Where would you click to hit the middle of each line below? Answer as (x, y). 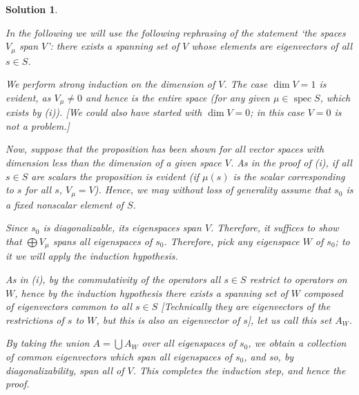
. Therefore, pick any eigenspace (232, 241)
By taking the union (48, 343)
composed (323, 292)
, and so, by (269, 356)
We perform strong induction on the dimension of (110, 84)
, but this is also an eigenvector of (168, 319)
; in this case (277, 112)
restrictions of (35, 319)
